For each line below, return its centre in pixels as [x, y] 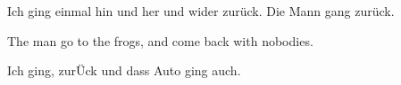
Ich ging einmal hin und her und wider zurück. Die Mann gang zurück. [201, 11]
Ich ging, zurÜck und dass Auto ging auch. [124, 70]
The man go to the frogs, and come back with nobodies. [160, 40]
